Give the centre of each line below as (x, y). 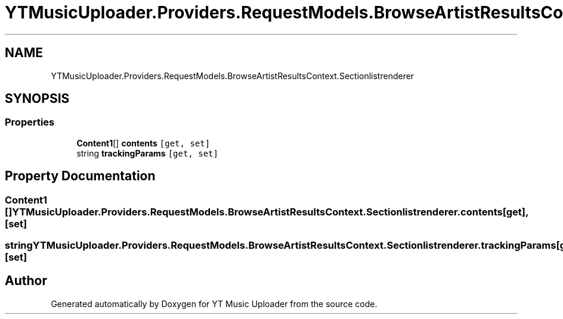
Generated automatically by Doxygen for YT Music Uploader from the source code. (214, 304)
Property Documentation (80, 176)
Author (26, 281)
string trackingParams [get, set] (147, 153)
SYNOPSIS (37, 99)
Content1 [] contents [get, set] (143, 143)
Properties (30, 122)
